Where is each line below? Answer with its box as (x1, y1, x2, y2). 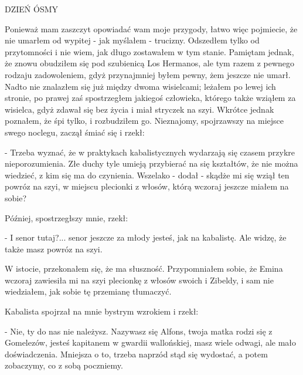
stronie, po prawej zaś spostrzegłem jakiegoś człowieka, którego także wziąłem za (5, 92, 296, 104)
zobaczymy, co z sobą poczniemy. (5, 359, 123, 371)
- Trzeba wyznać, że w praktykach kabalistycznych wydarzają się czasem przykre (5, 146, 295, 158)
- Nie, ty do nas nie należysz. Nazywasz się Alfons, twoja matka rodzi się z (5, 325, 273, 337)
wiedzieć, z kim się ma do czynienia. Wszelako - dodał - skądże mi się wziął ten (5, 168, 290, 181)
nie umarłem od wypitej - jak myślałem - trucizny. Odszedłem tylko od (5, 34, 260, 46)
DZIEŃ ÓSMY (5, 3, 59, 15)
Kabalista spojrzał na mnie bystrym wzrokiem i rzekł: (5, 305, 199, 317)
